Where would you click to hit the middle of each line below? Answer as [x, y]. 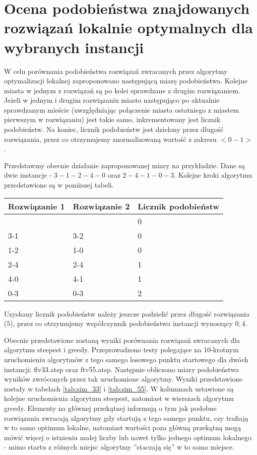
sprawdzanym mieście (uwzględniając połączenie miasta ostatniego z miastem [122, 109]
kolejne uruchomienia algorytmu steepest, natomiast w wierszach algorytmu [119, 398]
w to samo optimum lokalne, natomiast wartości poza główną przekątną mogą [123, 427]
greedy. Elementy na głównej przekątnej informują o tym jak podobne [110, 408]
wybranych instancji [74, 47]
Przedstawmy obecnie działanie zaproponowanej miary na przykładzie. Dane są [125, 165]
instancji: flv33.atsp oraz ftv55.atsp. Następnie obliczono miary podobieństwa [122, 369]
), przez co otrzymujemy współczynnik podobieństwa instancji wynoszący [122, 323]
